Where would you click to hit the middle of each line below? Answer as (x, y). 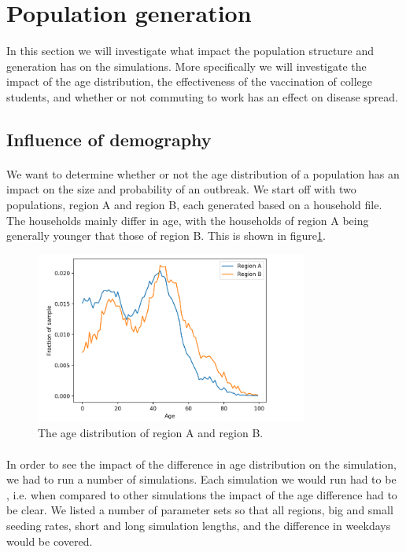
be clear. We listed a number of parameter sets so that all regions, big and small (200, 510)
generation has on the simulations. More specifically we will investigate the (186, 66)
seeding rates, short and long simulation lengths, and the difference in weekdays (199, 525)
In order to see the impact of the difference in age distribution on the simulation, (201, 464)
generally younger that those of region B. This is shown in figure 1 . (166, 236)
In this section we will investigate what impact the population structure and (190, 51)
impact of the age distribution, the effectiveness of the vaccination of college (189, 81)
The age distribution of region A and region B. (151, 433)
